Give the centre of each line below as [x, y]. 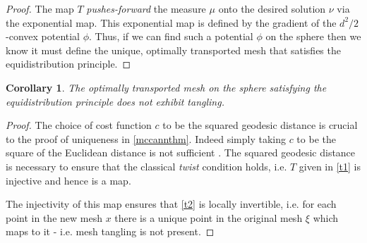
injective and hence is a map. [68, 180]
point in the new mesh [54, 217]
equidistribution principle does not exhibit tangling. [115, 101]
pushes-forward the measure [146, 8]
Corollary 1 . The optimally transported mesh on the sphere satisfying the [166, 87]
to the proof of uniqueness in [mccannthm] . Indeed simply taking [146, 138]
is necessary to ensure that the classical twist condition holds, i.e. [146, 166]
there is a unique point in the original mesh [209, 217]
